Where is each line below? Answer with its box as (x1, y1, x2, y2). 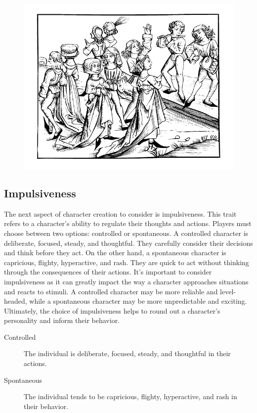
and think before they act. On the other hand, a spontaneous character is (4, 247, 226, 258)
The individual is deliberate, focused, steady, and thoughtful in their (24, 348, 231, 359)
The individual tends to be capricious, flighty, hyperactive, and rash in (24, 391, 237, 402)
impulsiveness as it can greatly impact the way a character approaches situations (4, 276, 249, 286)
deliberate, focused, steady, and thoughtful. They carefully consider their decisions (4, 237, 253, 248)
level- (220, 286, 236, 296)
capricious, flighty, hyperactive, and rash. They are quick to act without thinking (4, 257, 249, 267)
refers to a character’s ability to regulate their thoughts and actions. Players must (4, 218, 252, 229)
